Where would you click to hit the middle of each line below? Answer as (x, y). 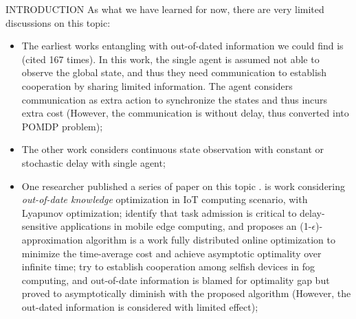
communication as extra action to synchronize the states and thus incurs (175, 99)
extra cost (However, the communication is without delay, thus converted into (185, 113)
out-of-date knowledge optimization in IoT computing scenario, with (165, 199)
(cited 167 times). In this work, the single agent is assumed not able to (170, 59)
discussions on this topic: (58, 22)
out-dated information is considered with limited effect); (140, 306)
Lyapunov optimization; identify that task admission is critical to (159, 212)
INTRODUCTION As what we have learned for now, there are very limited (165, 9)
